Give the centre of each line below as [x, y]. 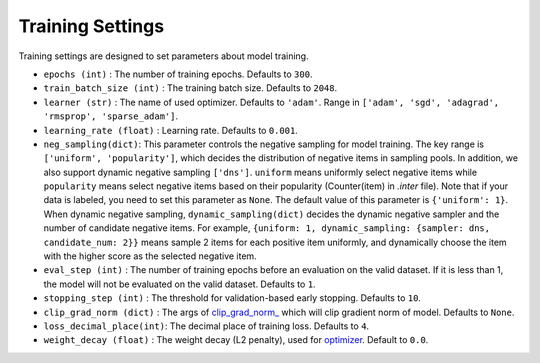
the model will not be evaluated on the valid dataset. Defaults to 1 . [179, 284]
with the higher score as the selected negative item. [150, 256]
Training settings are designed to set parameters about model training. [163, 56]
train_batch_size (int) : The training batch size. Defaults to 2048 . [190, 88]
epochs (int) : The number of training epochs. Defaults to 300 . [178, 74]
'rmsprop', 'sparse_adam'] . [111, 116]
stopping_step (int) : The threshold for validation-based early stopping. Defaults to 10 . [232, 298]
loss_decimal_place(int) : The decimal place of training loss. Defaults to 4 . [206, 326]
